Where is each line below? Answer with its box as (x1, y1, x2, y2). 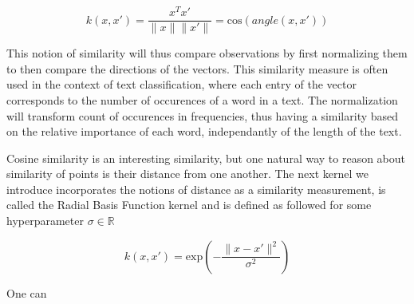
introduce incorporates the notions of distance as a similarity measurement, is (6, 180, 386, 197)
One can (6, 284, 47, 301)
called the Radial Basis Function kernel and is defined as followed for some (6, 196, 372, 213)
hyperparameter (6, 212, 84, 229)
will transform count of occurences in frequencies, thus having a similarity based (6, 107, 399, 124)
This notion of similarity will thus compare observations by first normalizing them (6, 45, 408, 61)
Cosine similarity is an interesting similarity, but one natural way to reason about (6, 149, 406, 166)
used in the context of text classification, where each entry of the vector (6, 76, 357, 93)
